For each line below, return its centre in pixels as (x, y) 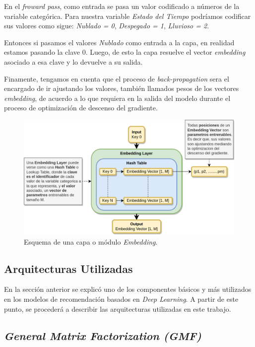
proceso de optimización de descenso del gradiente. (81, 108)
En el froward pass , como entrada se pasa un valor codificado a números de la (122, 6)
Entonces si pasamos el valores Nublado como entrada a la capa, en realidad (119, 42)
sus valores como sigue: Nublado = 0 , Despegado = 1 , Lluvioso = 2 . (107, 26)
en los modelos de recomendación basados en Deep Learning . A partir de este (121, 299)
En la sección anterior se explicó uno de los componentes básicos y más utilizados (128, 289)
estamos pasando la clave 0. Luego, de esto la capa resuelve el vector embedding (125, 52)
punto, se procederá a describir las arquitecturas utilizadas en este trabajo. (118, 308)
